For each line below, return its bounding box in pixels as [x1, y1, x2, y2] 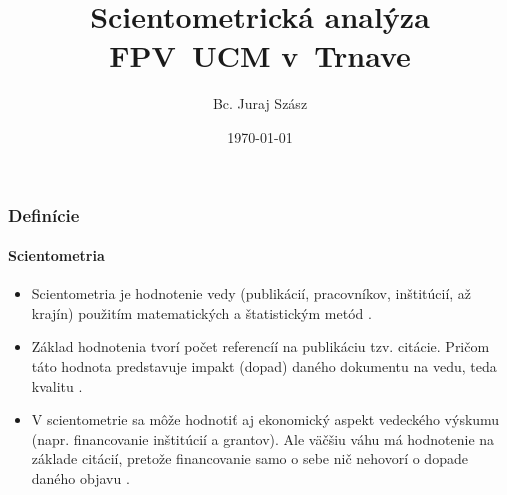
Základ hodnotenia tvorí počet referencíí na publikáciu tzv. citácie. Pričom [31, 336, 490, 357]
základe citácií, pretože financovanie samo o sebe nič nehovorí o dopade [31, 448, 468, 469]
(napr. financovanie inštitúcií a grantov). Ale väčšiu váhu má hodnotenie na [31, 428, 495, 449]
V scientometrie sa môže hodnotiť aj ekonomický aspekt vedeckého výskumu [31, 409, 500, 430]
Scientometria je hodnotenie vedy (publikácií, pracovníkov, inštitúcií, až [31, 283, 472, 304]
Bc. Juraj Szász [212, 93, 308, 114]
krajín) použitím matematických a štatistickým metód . [31, 302, 372, 323]
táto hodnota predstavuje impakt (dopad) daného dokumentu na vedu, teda [31, 356, 497, 376]
